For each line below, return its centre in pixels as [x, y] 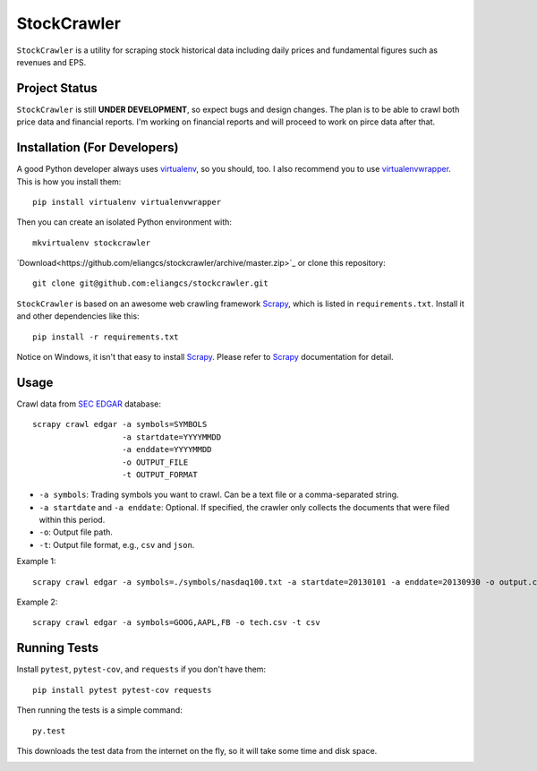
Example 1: [36, 561]
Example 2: [37, 602]
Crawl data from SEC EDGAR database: [89, 404]
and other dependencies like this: [78, 316]
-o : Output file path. [76, 532]
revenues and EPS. [51, 62]
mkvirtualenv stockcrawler [92, 243]
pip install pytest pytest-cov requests [122, 690]
